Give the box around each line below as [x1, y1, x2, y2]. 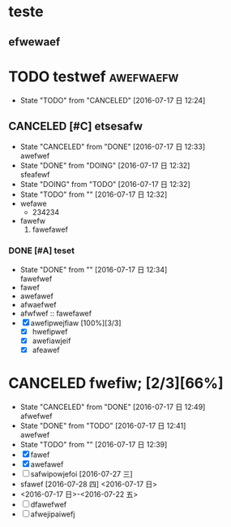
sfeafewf [19, 170, 50, 180]
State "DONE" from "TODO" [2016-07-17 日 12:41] [19, 420, 186, 430]
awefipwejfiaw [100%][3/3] [30, 318, 122, 328]
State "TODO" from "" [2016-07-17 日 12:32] [19, 189, 168, 199]
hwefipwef [32, 326, 68, 336]
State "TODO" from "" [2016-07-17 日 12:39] [19, 439, 168, 449]
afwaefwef [19, 299, 57, 309]
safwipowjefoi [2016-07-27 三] [30, 468, 133, 478]
